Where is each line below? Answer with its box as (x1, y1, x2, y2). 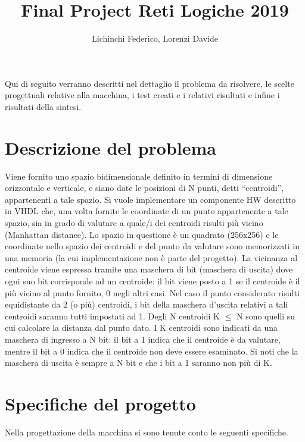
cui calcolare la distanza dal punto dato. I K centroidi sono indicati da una (5, 321, 278, 334)
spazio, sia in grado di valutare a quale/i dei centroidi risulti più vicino (5, 217, 263, 228)
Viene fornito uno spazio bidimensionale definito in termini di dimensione (5, 170, 273, 182)
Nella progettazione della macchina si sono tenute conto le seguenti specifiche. (5, 425, 288, 438)
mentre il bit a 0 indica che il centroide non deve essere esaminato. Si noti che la (5, 344, 298, 357)
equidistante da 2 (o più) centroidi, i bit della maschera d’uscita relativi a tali (5, 298, 288, 311)
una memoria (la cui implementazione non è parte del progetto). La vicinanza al (5, 251, 298, 264)
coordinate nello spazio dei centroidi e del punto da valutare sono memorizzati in (5, 240, 300, 252)
